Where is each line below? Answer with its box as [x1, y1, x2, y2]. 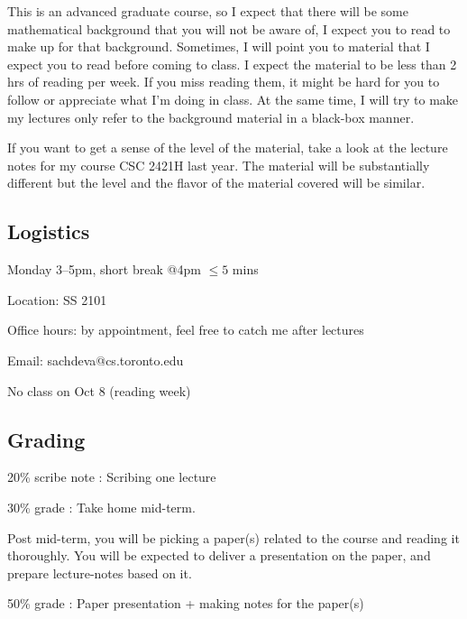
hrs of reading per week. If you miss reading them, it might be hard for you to [7, 72, 440, 91]
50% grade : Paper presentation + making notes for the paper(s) [7, 594, 364, 613]
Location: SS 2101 [7, 290, 107, 309]
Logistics [7, 217, 90, 245]
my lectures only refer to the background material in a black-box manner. [7, 107, 415, 126]
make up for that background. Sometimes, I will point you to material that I [7, 37, 430, 56]
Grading [7, 425, 86, 453]
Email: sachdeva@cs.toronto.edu [7, 350, 184, 369]
